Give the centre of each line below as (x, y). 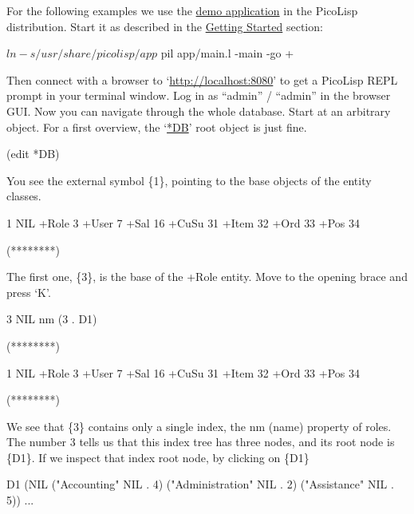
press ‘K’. (29, 292)
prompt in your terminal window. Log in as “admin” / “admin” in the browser (199, 95)
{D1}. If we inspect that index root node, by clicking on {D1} (158, 457)
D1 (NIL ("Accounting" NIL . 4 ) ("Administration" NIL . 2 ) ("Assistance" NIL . (200, 484)
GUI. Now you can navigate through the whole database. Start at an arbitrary (199, 111)
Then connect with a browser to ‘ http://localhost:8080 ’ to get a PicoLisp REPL (202, 79)
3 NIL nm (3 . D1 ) (52, 319)
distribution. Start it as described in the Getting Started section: (165, 26)
